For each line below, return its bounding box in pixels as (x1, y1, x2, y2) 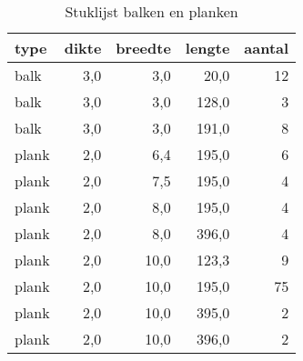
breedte (116, 37, 171, 58)
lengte (185, 37, 230, 58)
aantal (244, 37, 289, 58)
